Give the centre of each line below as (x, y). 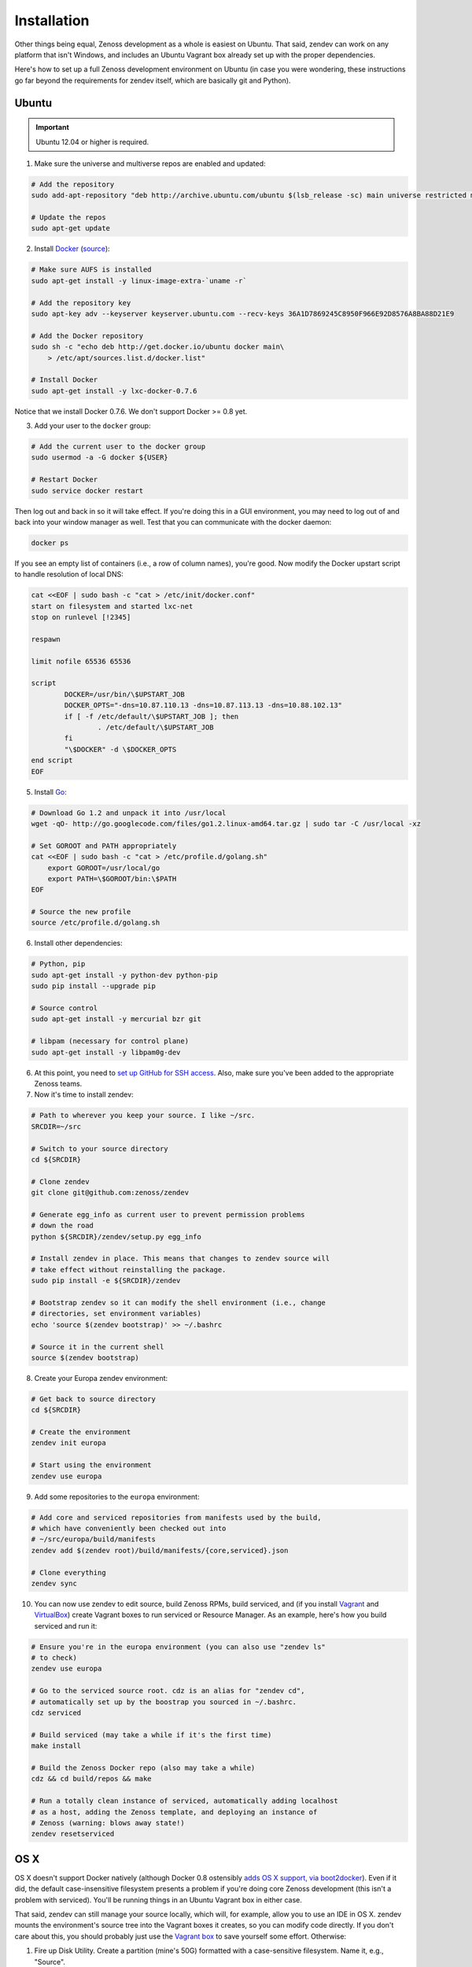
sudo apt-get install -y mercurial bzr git (116, 1019)
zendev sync (54, 1583)
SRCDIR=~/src (56, 1126)
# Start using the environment (92, 1465)
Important (53, 127)
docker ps (50, 543)
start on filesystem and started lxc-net (112, 606)
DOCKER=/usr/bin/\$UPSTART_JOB (124, 694)
